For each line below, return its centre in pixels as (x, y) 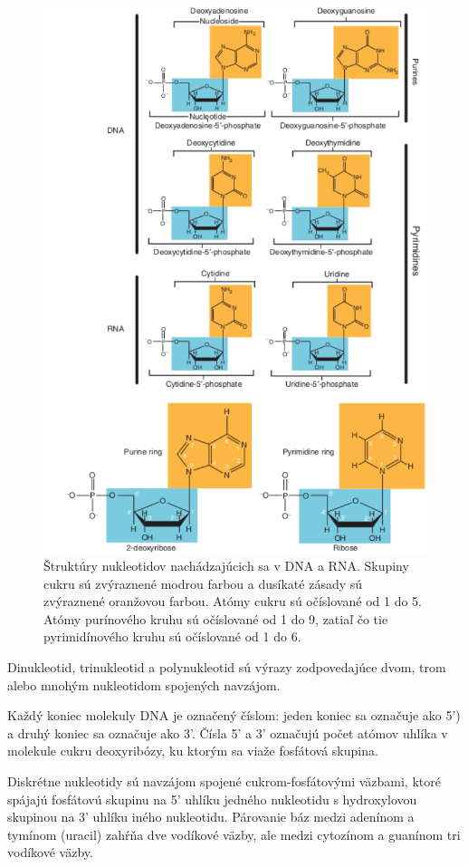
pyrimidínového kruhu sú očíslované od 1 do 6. (172, 636)
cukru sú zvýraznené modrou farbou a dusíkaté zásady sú (203, 583)
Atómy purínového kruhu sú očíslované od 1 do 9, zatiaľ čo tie (216, 618)
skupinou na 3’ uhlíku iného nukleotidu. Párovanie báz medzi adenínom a (211, 817)
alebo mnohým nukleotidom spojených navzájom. (144, 684)
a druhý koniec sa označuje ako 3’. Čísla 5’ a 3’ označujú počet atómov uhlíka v (228, 732)
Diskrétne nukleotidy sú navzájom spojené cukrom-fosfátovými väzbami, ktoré (224, 780)
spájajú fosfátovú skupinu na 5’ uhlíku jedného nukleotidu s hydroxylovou (212, 799)
